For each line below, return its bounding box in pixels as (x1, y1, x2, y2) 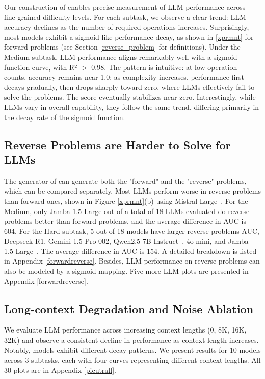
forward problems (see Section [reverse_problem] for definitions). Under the (4, 41, 241, 52)
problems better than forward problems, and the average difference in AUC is (4, 216, 246, 226)
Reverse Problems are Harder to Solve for (4, 136, 231, 152)
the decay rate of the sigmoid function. (4, 111, 125, 122)
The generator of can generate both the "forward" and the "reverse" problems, (4, 175, 247, 186)
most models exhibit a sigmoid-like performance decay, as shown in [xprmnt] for (4, 31, 254, 42)
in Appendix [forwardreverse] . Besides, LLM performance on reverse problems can (4, 255, 260, 266)
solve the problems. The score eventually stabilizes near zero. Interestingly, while (4, 91, 256, 102)
